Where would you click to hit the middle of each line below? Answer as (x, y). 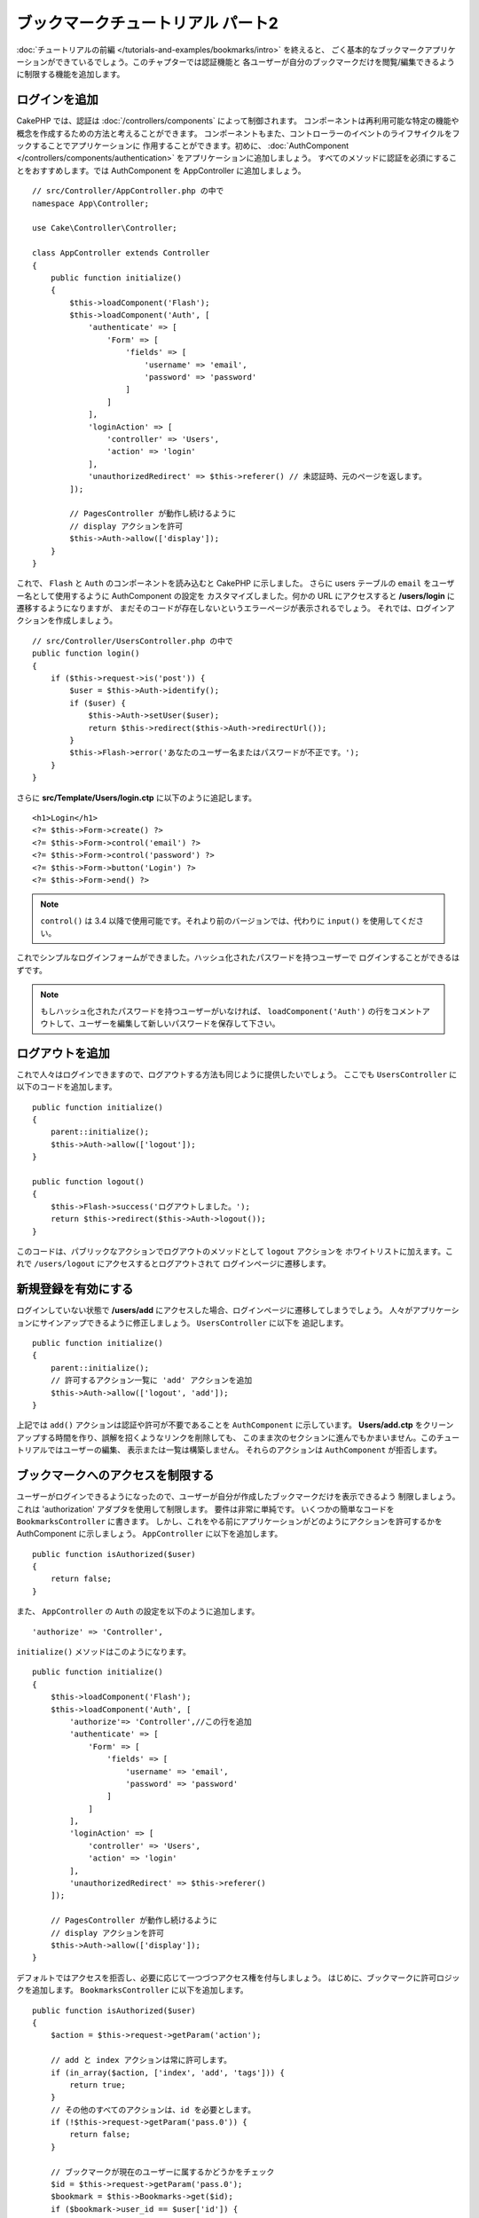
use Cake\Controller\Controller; (105, 228)
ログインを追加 (57, 100)
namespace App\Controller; (91, 203)
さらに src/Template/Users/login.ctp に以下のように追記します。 (137, 798)
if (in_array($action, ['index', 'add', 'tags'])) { (168, 2072)
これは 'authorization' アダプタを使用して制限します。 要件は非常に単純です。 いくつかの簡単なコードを (205, 1509)
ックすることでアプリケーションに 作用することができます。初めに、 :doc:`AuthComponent (183, 146)
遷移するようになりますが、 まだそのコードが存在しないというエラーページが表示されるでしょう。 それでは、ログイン (232, 609)
